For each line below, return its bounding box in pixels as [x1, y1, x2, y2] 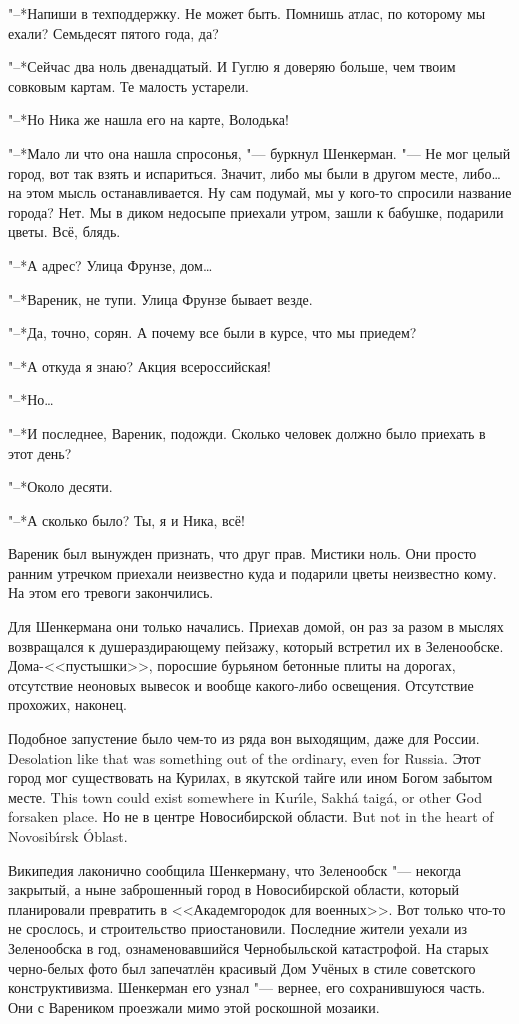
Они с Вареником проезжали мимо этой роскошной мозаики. [8, 996, 380, 1017]
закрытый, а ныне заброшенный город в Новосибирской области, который [8, 879, 459, 900]
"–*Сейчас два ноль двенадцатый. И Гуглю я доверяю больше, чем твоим [8, 56, 456, 77]
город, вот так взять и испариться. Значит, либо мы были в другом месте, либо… [8, 162, 501, 183]
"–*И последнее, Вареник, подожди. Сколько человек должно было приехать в [8, 422, 486, 443]
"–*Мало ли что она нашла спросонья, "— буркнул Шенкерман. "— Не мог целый [8, 142, 511, 163]
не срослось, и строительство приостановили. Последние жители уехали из [8, 918, 468, 939]
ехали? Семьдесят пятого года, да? [8, 22, 219, 43]
